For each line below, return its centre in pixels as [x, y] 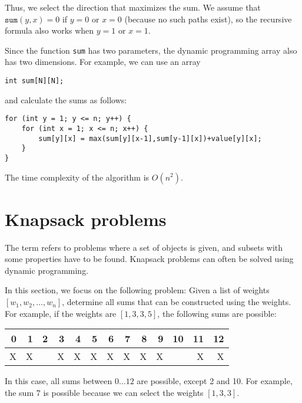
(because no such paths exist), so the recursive [208, 19]
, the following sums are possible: [217, 313]
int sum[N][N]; [34, 81]
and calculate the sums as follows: [66, 99]
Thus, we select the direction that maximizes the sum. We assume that [133, 7]
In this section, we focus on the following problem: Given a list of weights [137, 290]
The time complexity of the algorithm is [77, 177]
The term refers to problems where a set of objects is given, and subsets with [144, 247]
